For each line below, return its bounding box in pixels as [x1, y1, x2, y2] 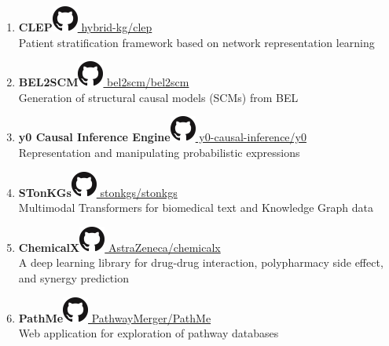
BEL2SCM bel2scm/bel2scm [18, 74, 189, 90]
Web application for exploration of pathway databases [18, 325, 279, 341]
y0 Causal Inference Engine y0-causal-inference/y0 [18, 129, 306, 145]
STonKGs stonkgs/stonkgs [18, 184, 178, 200]
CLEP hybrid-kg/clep [18, 19, 152, 35]
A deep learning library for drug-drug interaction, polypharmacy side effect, [18, 254, 383, 271]
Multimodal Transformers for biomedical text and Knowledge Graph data [18, 199, 374, 216]
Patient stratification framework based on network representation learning [18, 34, 375, 50]
